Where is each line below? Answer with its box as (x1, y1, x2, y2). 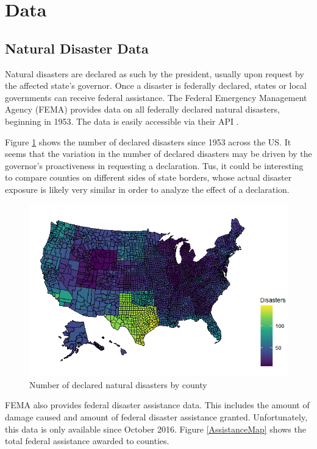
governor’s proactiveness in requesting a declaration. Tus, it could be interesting (5, 159, 304, 172)
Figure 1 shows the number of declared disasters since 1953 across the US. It (5, 135, 291, 148)
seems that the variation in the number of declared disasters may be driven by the (5, 147, 312, 160)
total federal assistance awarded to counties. (5, 434, 169, 447)
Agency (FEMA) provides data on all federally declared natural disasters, (5, 103, 280, 116)
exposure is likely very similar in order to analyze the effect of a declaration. (5, 183, 290, 195)
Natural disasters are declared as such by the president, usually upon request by (5, 67, 304, 80)
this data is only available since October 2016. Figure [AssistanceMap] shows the (5, 422, 306, 435)
